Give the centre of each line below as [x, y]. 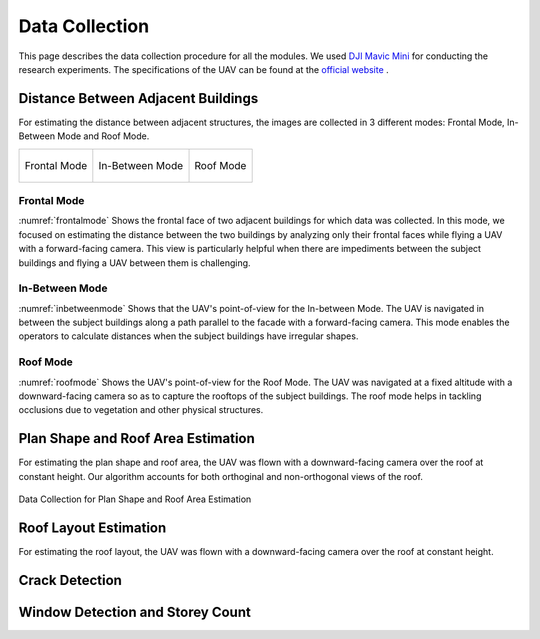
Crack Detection [70, 580]
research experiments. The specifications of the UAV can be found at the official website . [203, 69]
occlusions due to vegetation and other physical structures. [141, 410]
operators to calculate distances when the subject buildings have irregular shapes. [188, 336]
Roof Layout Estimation [92, 527]
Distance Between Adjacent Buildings [138, 98]
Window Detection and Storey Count [135, 611]
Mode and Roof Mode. [103, 136]
